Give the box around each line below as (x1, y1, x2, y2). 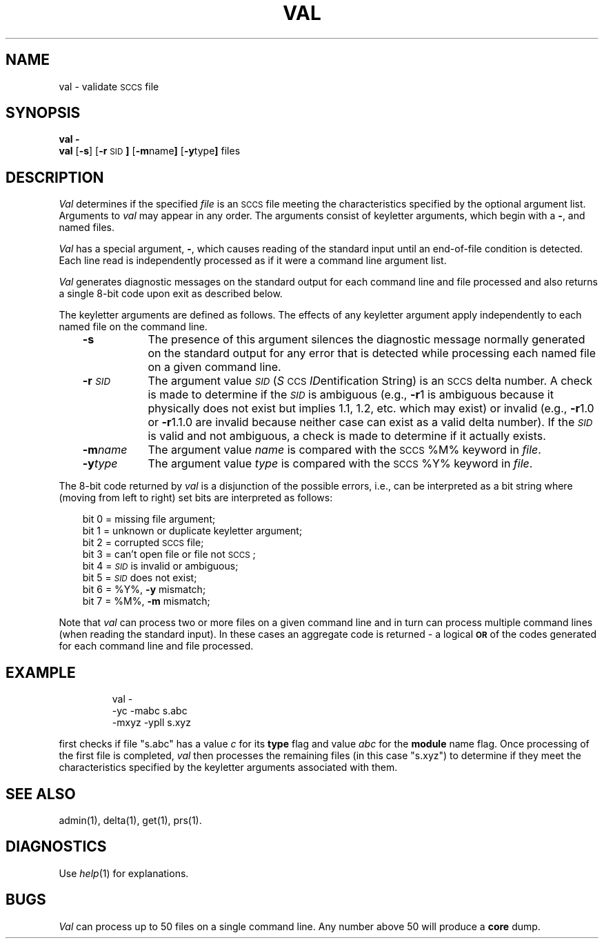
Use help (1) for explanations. (59, 867, 189, 879)
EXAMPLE (6, 663, 76, 681)
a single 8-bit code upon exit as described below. (59, 288, 283, 300)
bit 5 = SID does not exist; (82, 572, 197, 584)
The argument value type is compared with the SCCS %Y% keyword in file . (148, 456, 533, 471)
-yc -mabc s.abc (112, 705, 188, 717)
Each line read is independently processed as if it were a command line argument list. (59, 254, 447, 267)
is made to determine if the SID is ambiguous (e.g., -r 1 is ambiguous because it (148, 388, 554, 402)
